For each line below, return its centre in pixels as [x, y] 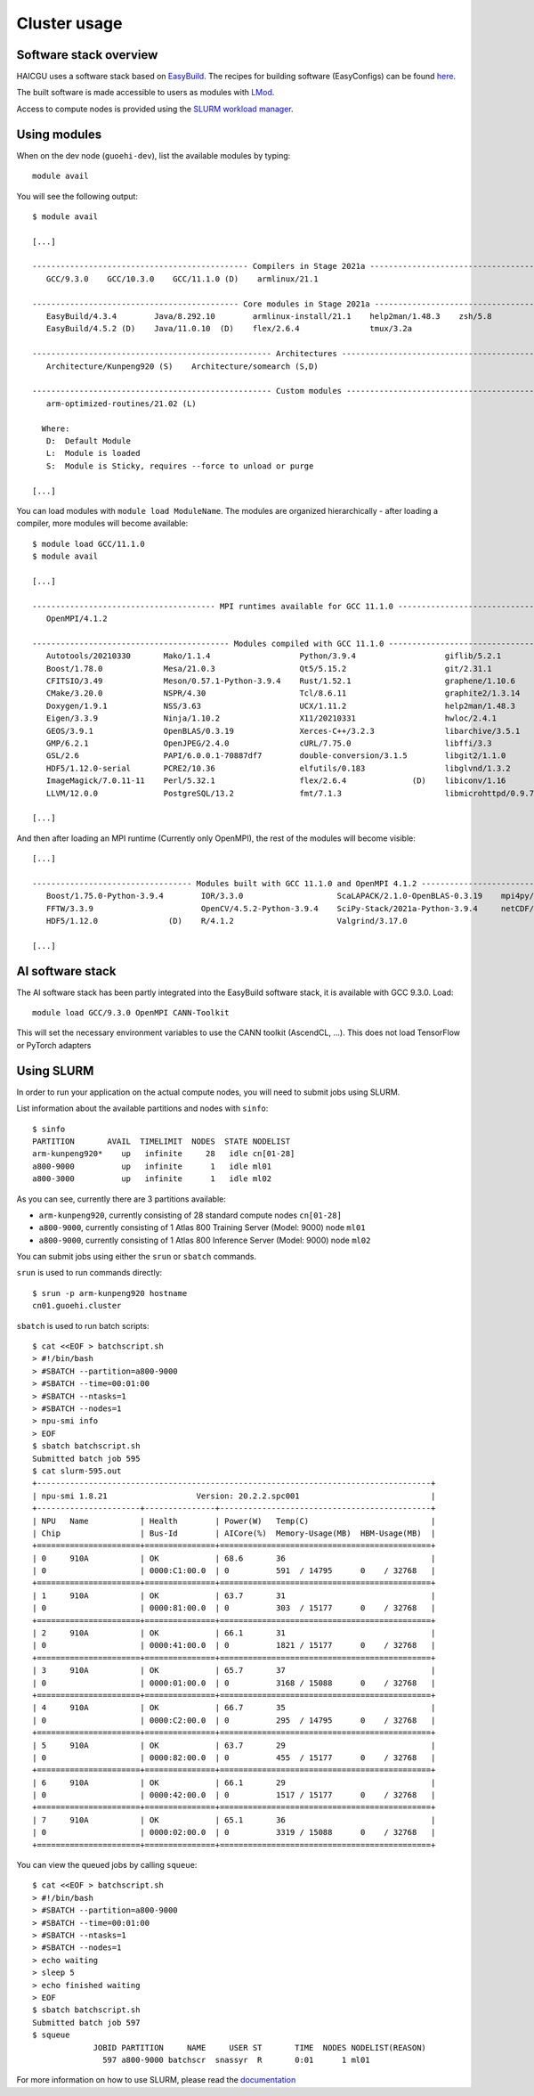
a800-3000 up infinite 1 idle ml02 [152, 1179]
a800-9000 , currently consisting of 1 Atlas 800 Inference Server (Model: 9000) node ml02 [205, 1240]
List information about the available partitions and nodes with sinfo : [142, 1108]
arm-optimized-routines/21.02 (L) [121, 404]
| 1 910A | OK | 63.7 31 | [234, 1595]
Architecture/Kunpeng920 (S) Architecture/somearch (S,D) [182, 366]
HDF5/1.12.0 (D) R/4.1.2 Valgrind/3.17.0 [227, 921]
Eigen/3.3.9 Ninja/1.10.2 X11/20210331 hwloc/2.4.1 [271, 718]
